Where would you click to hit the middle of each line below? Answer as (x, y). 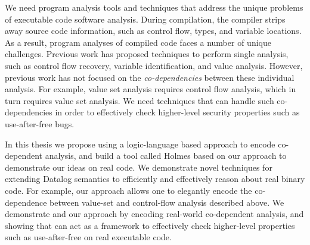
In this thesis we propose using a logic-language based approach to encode (140, 144)
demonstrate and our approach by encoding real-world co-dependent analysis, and (154, 214)
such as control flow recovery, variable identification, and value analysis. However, (154, 65)
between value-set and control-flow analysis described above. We (167, 202)
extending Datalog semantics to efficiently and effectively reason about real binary (155, 179)
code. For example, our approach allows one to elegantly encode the (128, 190)
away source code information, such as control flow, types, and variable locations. (153, 31)
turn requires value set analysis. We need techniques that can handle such (139, 100)
